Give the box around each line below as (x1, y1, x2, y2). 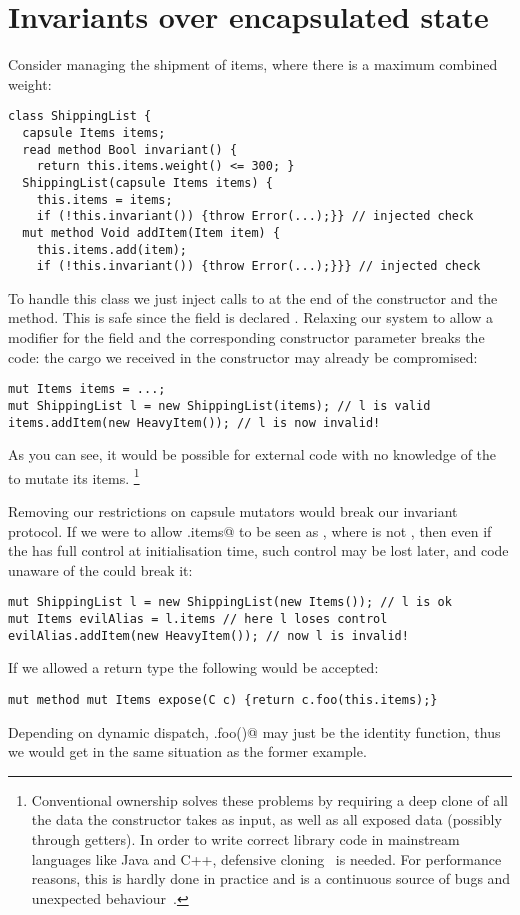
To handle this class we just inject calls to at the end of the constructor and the (8, 287, 498, 308)
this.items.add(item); (36, 242, 187, 257)
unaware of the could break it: (8, 559, 193, 580)
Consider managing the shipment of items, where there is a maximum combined (8, 54, 498, 75)
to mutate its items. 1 (8, 464, 140, 488)
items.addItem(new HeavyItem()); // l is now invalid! (8, 415, 381, 430)
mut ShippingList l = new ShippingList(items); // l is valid (8, 398, 431, 413)
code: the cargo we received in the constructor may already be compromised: (8, 346, 478, 367)
